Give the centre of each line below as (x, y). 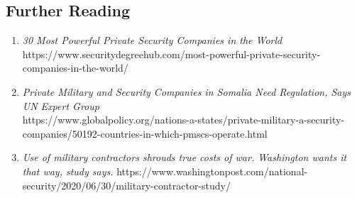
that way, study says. (68, 171)
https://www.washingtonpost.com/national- (212, 171)
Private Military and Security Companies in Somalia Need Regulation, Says (187, 91)
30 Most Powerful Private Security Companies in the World (152, 40)
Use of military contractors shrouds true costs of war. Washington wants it (185, 157)
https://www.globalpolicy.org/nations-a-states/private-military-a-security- (183, 120)
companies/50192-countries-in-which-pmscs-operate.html (145, 133)
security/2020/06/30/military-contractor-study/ (126, 185)
